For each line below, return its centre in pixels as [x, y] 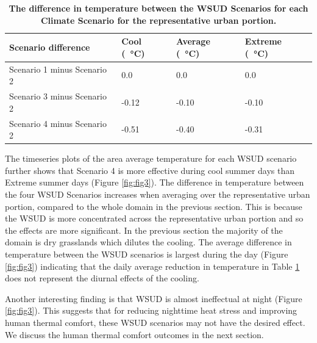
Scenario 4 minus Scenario [58, 123]
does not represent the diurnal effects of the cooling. [102, 278]
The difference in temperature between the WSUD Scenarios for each [158, 8]
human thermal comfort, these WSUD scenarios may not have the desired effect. [155, 322]
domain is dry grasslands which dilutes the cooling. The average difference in [148, 242]
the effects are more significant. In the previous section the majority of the [144, 230]
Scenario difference [50, 47]
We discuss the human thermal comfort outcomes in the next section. [134, 334]
